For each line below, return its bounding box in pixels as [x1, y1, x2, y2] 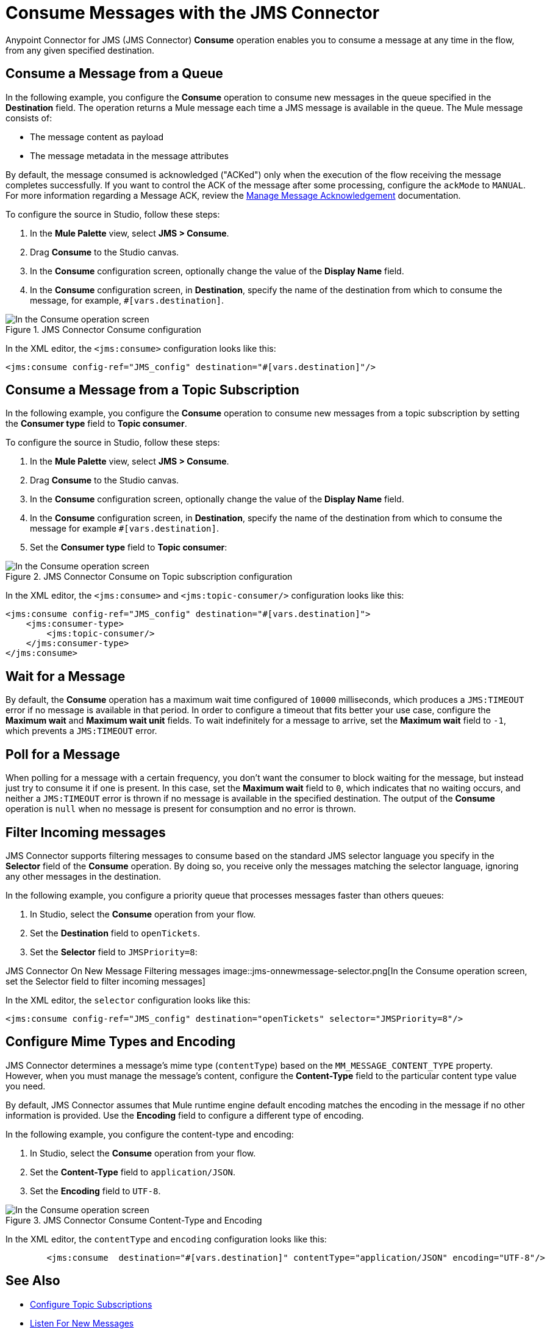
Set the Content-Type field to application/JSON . [30, 1166, 236, 1177]
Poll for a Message [5, 746, 120, 762]
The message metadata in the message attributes [30, 150, 229, 161]
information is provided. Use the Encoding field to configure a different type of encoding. [5, 1110, 364, 1121]
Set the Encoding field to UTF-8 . [30, 1185, 161, 1196]
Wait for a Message [5, 668, 126, 684]
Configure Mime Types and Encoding [5, 1034, 236, 1050]
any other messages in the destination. [5, 871, 161, 882]
